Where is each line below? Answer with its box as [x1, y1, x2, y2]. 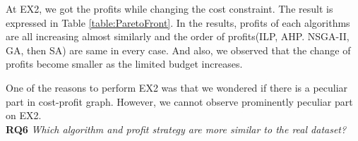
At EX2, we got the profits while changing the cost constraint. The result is [6, 1, 333, 16]
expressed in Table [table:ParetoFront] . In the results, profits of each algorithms [6, 15, 350, 30]
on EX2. [6, 108, 42, 123]
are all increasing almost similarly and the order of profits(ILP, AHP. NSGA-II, [6, 29, 350, 44]
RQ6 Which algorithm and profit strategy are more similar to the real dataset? [6, 121, 347, 136]
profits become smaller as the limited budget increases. [6, 56, 243, 71]
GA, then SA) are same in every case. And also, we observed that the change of [6, 42, 351, 57]
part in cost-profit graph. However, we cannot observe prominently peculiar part [6, 94, 353, 109]
